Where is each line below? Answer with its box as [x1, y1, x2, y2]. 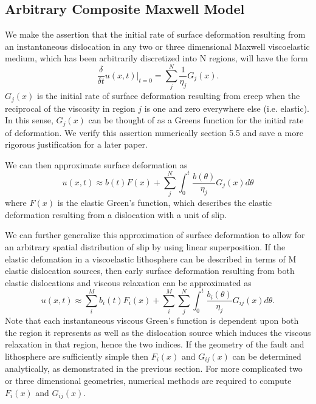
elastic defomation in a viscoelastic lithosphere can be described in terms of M [5, 252, 297, 265]
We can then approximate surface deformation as [5, 158, 188, 171]
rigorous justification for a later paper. [5, 138, 148, 151]
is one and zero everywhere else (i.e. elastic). [144, 101, 310, 114]
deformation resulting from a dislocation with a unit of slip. [5, 208, 227, 221]
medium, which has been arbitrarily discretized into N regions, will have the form [5, 52, 308, 64]
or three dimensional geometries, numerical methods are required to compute [5, 374, 292, 387]
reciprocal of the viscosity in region [5, 101, 136, 114]
